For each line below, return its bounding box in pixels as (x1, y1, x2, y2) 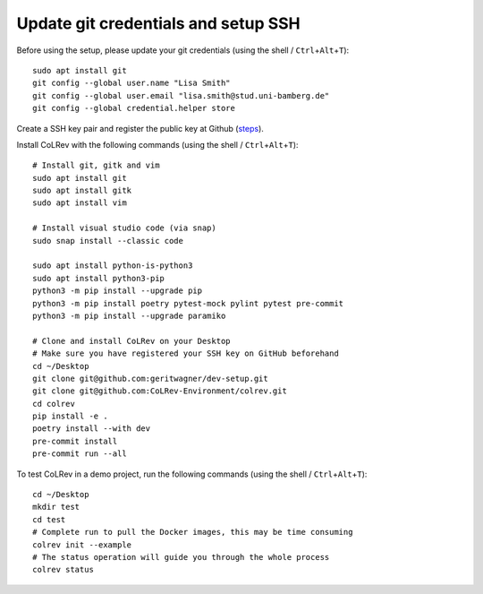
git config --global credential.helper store (32, 103, 236, 114)
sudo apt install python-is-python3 (32, 261, 193, 271)
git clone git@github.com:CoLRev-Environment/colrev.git (32, 386, 288, 396)
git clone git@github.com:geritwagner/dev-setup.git (32, 373, 268, 383)
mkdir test (32, 502, 80, 512)
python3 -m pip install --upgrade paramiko (32, 310, 226, 321)
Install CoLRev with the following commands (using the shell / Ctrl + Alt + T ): (16, 139, 299, 150)
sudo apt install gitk (32, 185, 132, 196)
